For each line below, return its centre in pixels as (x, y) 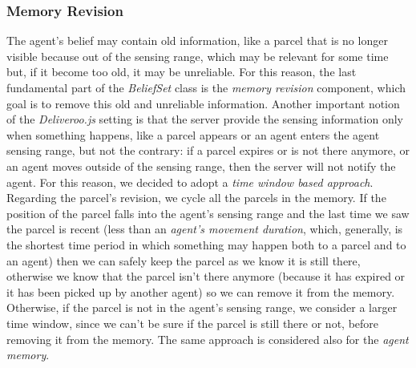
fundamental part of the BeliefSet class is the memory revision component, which (206, 87)
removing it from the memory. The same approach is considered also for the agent (208, 339)
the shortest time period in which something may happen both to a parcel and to (206, 244)
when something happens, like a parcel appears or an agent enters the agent (193, 134)
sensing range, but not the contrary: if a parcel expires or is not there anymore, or (208, 150)
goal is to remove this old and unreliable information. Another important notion (203, 103)
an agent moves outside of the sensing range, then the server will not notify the (201, 166)
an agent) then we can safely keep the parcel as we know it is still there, (184, 260)
